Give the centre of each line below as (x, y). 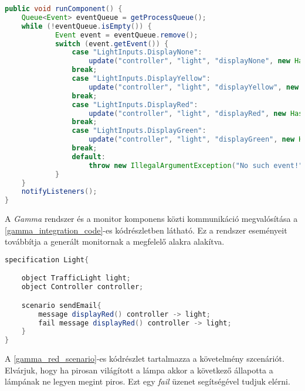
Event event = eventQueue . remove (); (126, 35)
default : (89, 157)
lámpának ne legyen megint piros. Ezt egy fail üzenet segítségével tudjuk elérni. (148, 381)
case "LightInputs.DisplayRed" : (135, 104)
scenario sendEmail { (61, 305)
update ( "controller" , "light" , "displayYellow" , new (194, 87)
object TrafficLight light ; (76, 278)
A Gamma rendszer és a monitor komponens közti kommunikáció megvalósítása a (151, 219)
